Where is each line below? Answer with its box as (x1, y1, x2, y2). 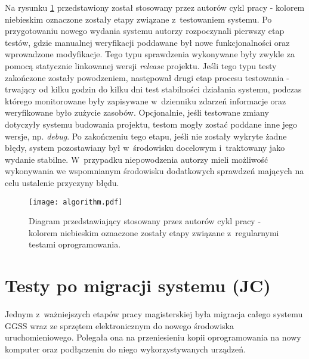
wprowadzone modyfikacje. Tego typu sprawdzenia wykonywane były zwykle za (5, 48, 295, 60)
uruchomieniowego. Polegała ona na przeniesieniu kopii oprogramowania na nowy (5, 331, 301, 343)
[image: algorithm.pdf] (29, 197, 123, 206)
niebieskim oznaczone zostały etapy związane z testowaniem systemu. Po (5, 13, 272, 25)
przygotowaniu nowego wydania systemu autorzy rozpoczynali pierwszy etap (5, 24, 285, 37)
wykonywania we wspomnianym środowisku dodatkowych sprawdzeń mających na (5, 165, 304, 177)
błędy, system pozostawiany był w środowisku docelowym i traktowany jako (5, 141, 285, 154)
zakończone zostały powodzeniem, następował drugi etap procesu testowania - (5, 71, 289, 83)
